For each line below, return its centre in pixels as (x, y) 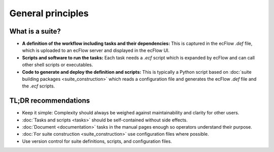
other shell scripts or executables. (58, 65)
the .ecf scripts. (39, 86)
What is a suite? (35, 31)
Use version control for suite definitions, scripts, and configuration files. (97, 141)
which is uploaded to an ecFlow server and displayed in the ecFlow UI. (96, 50)
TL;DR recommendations (50, 101)
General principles (49, 13)
